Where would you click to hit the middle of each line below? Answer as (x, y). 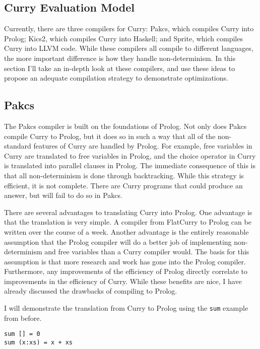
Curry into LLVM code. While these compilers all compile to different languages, (129, 48)
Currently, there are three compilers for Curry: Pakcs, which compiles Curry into (129, 28)
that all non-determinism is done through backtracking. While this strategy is (124, 175)
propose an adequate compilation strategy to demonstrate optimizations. (116, 78)
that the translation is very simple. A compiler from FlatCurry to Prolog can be (128, 222)
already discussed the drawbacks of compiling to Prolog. (91, 291)
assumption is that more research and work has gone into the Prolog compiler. (125, 261)
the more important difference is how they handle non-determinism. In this (120, 58)
